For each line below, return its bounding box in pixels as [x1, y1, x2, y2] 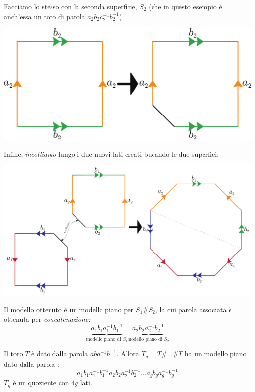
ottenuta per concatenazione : [4, 314, 91, 324]
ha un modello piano [184, 348, 247, 359]
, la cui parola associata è [155, 304, 232, 314]
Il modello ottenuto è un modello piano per [4, 304, 134, 314]
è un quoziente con [13, 377, 69, 388]
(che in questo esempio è [149, 1, 222, 11]
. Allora [116, 348, 139, 359]
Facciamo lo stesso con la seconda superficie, [4, 1, 137, 11]
